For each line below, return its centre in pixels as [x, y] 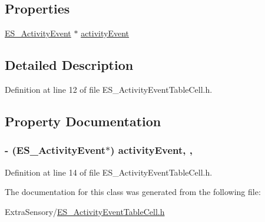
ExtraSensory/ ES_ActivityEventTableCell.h [85, 211]
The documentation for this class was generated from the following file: [133, 192]
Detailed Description [69, 65]
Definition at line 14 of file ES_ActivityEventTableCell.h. [109, 172]
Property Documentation [83, 121]
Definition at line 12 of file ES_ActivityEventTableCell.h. [109, 89]
